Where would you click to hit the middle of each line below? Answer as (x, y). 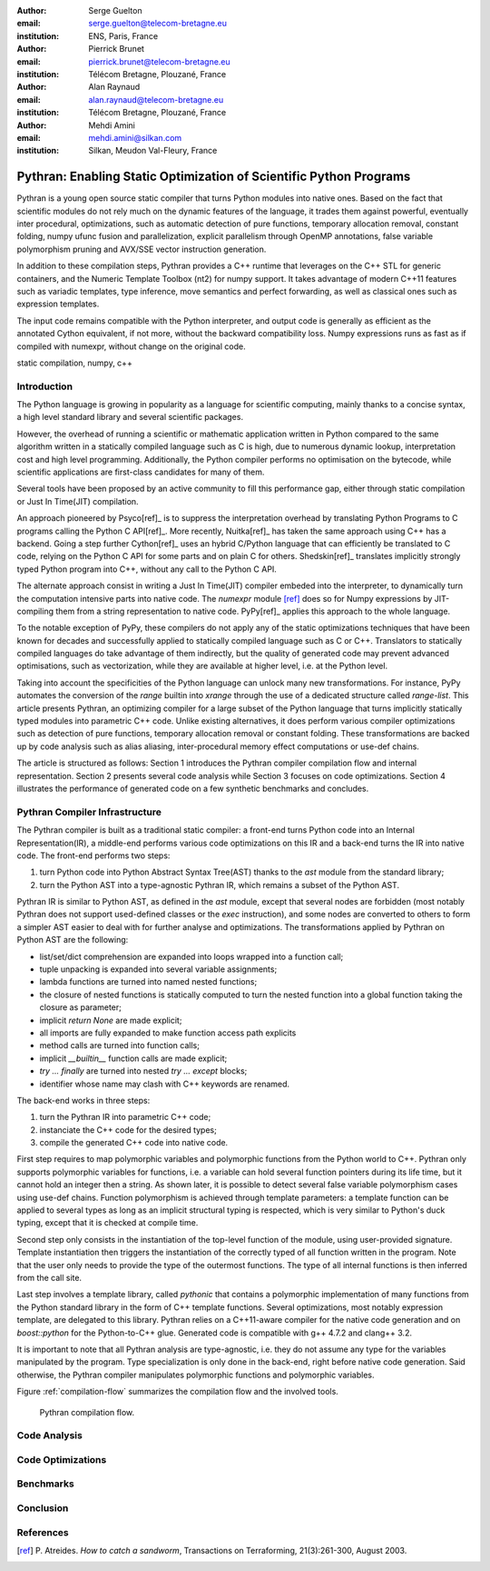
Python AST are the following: (73, 940)
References (43, 1532)
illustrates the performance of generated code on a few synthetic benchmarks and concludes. (193, 788)
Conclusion (43, 1507)
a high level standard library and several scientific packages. (130, 417)
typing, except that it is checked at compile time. (108, 1223)
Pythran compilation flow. (87, 1412)
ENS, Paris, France (123, 35)
